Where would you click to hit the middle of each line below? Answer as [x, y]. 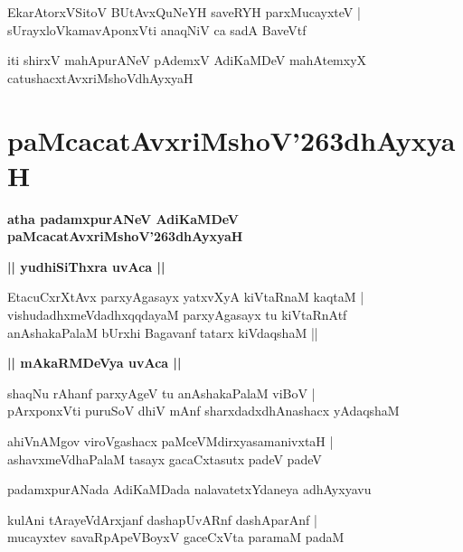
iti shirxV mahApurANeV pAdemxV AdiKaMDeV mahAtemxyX [187, 60]
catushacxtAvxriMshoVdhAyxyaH [100, 77]
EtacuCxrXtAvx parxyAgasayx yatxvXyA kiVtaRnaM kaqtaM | [186, 297]
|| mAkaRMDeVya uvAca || [94, 363]
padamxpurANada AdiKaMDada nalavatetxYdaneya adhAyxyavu [189, 489]
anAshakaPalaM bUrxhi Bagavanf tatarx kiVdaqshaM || [163, 332]
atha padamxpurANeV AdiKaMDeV [123, 218]
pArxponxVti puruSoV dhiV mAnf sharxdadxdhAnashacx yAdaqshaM [203, 411]
